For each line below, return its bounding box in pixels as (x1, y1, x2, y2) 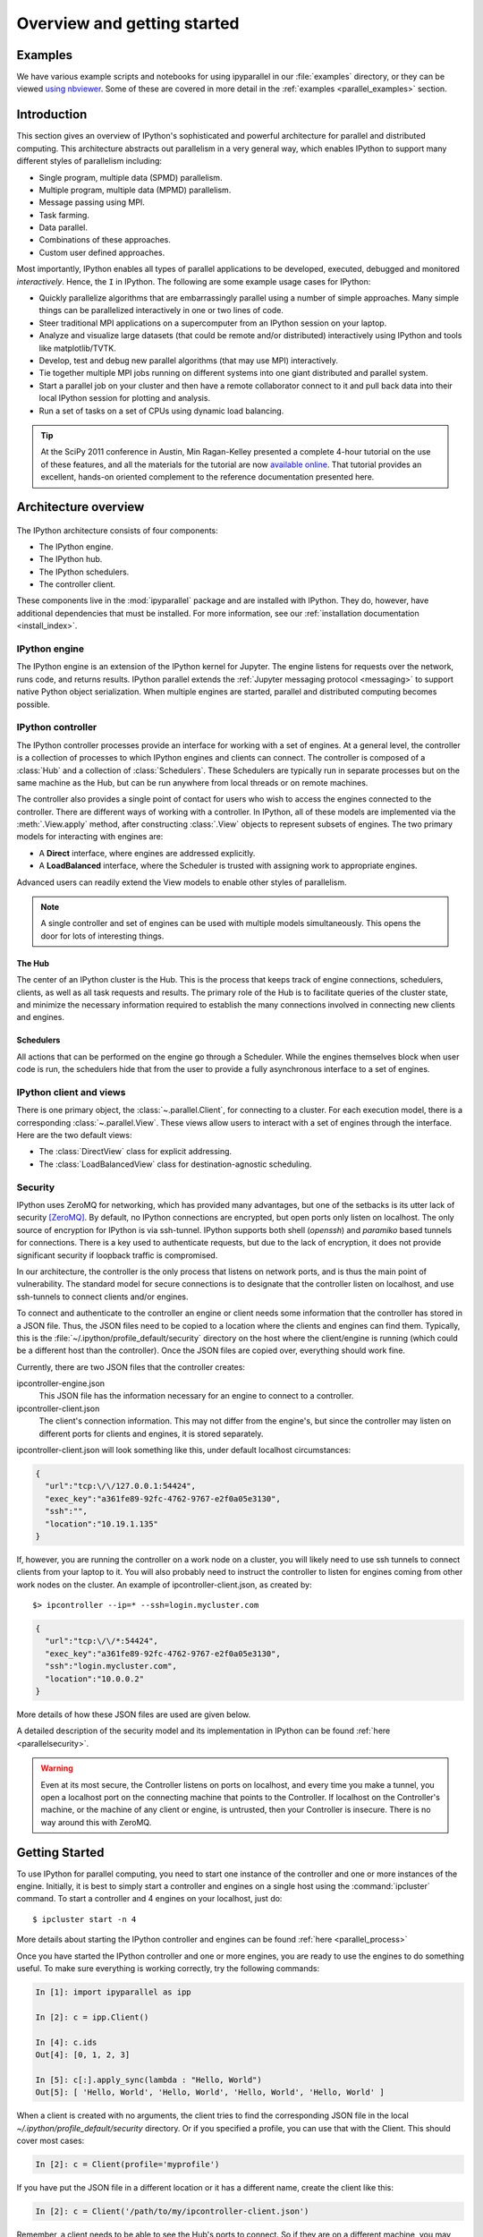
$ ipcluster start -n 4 (32, 1914, 137, 1924)
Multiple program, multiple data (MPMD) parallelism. (38, 184, 232, 195)
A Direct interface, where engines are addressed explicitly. (38, 847, 256, 858)
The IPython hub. (38, 554, 103, 565)
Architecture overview (16, 499, 145, 515)
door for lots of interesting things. (40, 931, 165, 941)
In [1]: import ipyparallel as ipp (35, 1987, 191, 1997)
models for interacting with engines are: (16, 831, 164, 842)
